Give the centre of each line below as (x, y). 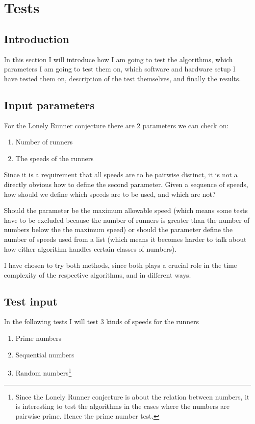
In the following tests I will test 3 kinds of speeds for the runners (102, 321)
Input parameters (49, 105)
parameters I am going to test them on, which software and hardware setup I (120, 69)
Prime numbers (38, 338)
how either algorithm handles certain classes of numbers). (90, 248)
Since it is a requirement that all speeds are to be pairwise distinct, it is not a (121, 175)
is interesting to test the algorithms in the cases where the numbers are (123, 406)
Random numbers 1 (43, 372)
